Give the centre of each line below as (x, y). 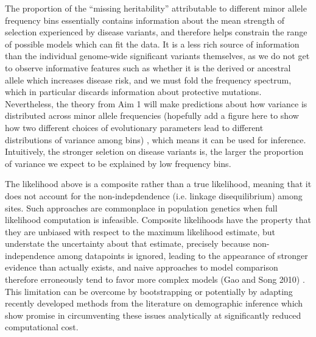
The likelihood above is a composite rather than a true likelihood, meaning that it (158, 184)
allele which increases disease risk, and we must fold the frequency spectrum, (148, 80)
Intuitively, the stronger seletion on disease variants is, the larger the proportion (154, 151)
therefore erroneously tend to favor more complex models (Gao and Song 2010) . (155, 279)
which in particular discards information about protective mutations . (133, 92)
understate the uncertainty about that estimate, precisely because (128, 243)
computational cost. (42, 327)
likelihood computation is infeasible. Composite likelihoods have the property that (158, 220)
